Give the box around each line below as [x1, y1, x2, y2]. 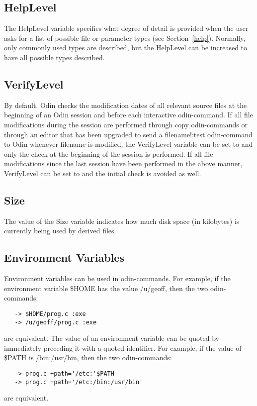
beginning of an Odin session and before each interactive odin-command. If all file [4, 109, 253, 120]
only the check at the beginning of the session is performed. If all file [4, 148, 213, 159]
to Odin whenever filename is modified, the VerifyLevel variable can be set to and [4, 139, 253, 149]
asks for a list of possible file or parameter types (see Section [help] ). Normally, [4, 32, 246, 43]
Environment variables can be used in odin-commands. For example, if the [4, 273, 231, 284]
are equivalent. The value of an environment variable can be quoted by [4, 333, 219, 343]
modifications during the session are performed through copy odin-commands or [4, 119, 248, 129]
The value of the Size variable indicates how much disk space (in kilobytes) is [4, 215, 240, 226]
